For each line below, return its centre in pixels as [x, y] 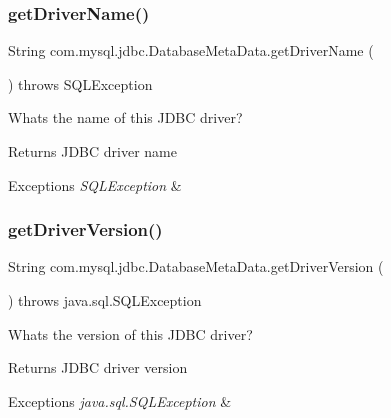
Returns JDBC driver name [92, 151]
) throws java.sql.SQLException [105, 300]
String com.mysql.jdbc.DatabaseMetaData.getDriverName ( [191, 50]
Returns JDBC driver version [98, 367]
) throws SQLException [80, 83]
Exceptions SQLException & [95, 184]
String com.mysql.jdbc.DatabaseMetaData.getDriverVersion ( [196, 266]
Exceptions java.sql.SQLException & [120, 400]
